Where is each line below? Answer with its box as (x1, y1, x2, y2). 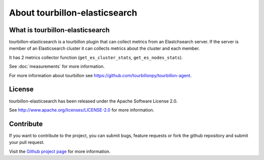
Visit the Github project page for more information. (9, 148, 111, 154)
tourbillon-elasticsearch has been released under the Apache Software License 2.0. (9, 98, 178, 104)
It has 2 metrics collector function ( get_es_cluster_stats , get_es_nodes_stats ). (9, 54, 183, 60)
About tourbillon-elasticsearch (9, 7, 137, 18)
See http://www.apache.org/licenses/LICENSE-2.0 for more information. (9, 107, 154, 113)
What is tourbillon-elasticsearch (9, 26, 110, 34)
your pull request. (9, 140, 45, 145)
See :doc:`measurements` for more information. (9, 63, 105, 69)
